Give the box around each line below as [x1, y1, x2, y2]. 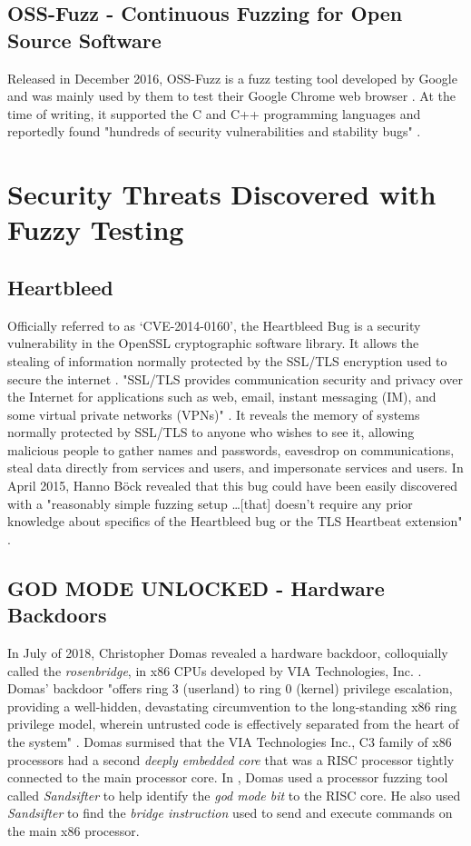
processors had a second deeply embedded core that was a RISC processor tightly [7, 750, 455, 769]
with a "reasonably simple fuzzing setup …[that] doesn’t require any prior [7, 493, 413, 513]
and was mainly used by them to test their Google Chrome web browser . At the [7, 86, 456, 105]
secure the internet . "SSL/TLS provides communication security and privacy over [7, 369, 463, 388]
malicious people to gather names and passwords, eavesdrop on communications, [7, 440, 455, 459]
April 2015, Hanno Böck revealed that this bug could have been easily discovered [7, 476, 457, 495]
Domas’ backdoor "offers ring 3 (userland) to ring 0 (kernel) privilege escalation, [7, 679, 453, 698]
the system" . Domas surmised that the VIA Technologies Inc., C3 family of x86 [7, 732, 452, 751]
